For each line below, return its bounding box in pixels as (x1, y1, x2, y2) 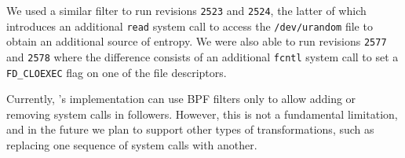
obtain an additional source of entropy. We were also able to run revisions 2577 (6, 33, 387, 50)
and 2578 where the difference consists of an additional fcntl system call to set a (6, 48, 399, 64)
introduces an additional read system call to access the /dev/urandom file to (6, 17, 373, 34)
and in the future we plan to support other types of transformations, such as (6, 121, 374, 138)
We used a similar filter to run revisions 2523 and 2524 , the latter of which (6, 2, 367, 18)
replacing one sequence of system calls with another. (6, 137, 257, 153)
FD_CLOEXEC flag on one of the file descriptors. (6, 64, 227, 80)
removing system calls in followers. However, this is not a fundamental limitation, (6, 105, 398, 122)
